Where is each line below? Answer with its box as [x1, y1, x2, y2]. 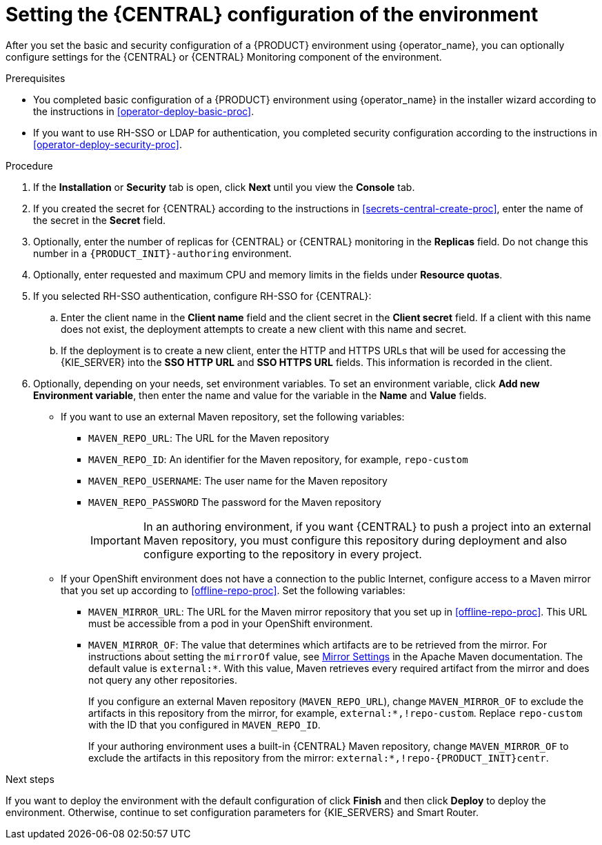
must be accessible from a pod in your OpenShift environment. [88, 617, 373, 629]
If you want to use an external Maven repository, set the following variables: [61, 410, 405, 422]
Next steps [6, 773, 54, 785]
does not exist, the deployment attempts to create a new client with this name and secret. [61, 323, 467, 335]
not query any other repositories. [88, 673, 238, 686]
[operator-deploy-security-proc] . [33, 138, 183, 150]
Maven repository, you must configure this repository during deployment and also [143, 533, 568, 547]
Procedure [6, 159, 53, 172]
